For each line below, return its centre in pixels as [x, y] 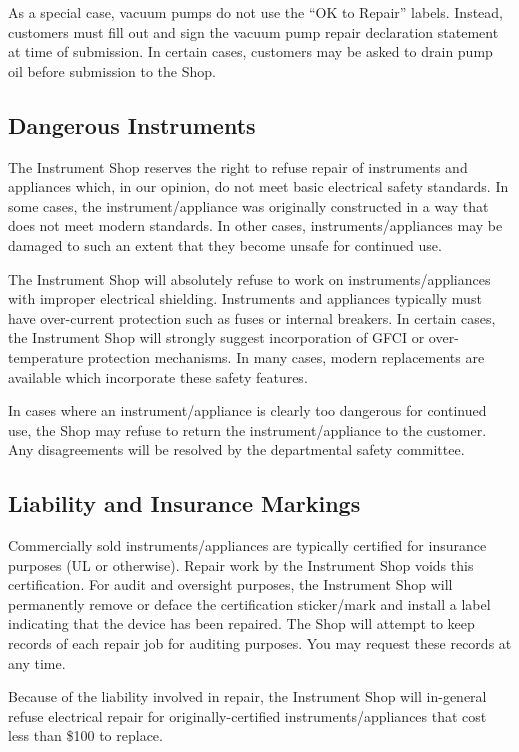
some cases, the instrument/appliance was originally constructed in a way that [248, 205]
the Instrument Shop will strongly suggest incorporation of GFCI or [216, 337]
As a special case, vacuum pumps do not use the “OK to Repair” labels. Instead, [255, 12]
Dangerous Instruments [132, 124]
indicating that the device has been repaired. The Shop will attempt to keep [241, 623]
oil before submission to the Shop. [112, 70]
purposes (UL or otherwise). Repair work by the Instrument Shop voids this [241, 564]
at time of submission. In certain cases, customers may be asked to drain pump [250, 51]
